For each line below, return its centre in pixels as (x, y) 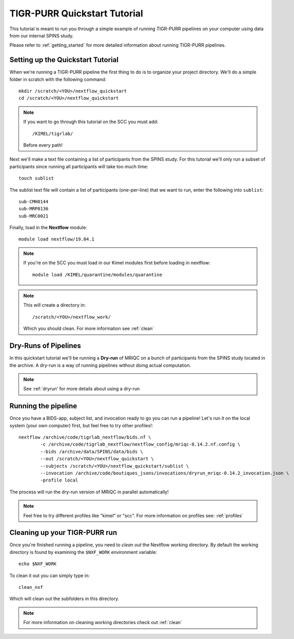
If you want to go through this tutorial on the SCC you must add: (91, 122)
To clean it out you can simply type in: (50, 575)
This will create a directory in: (55, 305)
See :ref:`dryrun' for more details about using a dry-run (82, 389)
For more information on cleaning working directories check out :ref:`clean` (103, 623)
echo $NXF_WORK (38, 564)
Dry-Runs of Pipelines (45, 346)
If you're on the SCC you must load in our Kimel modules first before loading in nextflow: (117, 263)
